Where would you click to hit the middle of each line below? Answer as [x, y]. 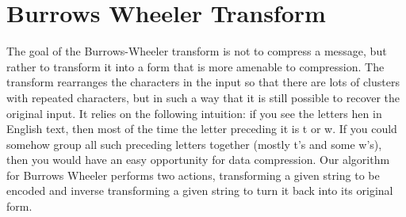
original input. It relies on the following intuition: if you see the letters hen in [194, 113]
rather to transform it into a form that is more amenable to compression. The [195, 66]
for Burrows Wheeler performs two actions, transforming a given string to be [193, 175]
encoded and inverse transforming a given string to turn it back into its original [200, 190]
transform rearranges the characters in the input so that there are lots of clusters [203, 82]
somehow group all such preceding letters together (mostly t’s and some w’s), [194, 144]
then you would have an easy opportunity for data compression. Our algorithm [198, 160]
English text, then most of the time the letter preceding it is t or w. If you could [202, 129]
